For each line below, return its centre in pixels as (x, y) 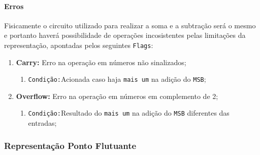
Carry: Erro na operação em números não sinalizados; (101, 62)
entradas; (42, 123)
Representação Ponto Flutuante (70, 145)
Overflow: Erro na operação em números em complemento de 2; (117, 96)
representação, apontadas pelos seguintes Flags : (79, 45)
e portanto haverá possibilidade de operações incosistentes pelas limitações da (125, 35)
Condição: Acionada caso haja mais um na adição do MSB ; (117, 79)
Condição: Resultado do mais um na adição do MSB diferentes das (129, 113)
